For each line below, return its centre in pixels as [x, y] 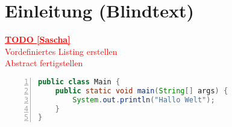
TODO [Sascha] [38, 39]
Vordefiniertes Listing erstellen [61, 51]
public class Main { [79, 82]
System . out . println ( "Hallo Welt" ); [144, 100]
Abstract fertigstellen [44, 63]
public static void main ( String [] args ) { [142, 91]
